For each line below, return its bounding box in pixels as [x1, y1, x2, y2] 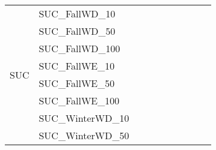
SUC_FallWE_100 [39, 94, 120, 107]
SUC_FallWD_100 [39, 41, 120, 55]
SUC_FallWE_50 [39, 76, 115, 90]
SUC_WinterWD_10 [39, 111, 129, 125]
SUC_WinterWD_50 [39, 128, 129, 142]
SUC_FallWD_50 [39, 24, 116, 38]
